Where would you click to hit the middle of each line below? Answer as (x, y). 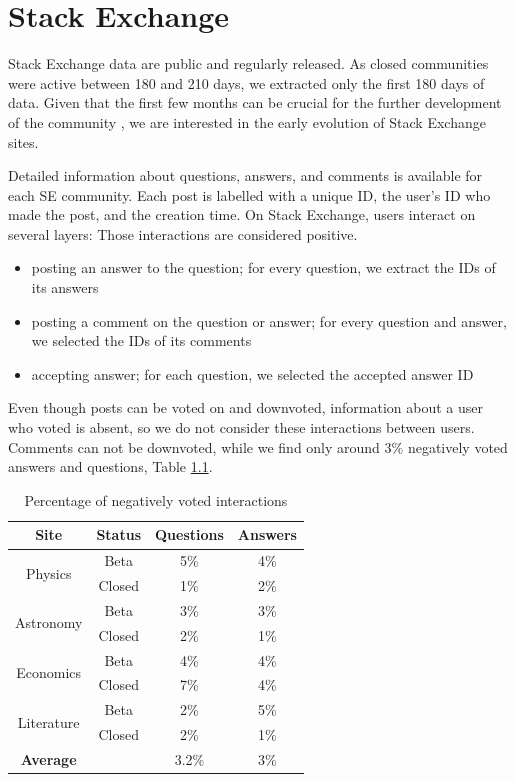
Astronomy (49, 622)
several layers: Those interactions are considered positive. (183, 233)
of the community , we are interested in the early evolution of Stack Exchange (247, 121)
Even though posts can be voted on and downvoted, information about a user (245, 407)
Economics (49, 672)
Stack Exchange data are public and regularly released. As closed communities (248, 63)
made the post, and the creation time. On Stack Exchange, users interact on (242, 214)
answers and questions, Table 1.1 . (110, 466)
